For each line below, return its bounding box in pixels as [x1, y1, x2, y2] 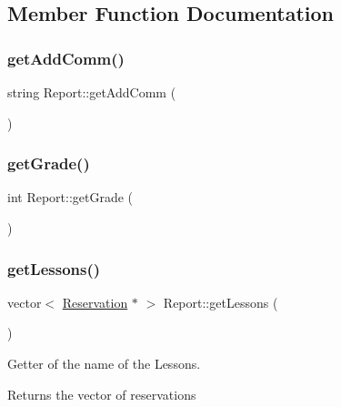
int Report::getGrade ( [7, 188, 134, 207]
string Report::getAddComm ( [7, 83, 176, 101]
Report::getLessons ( [163, 292, 278, 311]
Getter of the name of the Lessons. [7, 354, 201, 372]
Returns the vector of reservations [7, 384, 196, 403]
